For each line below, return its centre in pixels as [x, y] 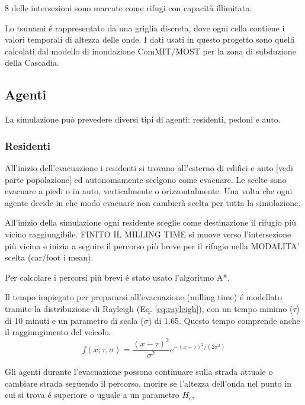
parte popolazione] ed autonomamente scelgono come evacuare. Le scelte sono [146, 179]
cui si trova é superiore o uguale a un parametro [92, 395]
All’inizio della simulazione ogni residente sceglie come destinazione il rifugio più [150, 222]
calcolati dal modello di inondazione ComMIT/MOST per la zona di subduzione [150, 51]
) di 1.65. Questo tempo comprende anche [224, 320]
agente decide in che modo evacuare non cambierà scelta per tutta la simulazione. [153, 202]
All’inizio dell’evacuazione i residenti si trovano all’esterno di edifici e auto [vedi [149, 167]
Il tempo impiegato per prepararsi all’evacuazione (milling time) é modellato [144, 297]
